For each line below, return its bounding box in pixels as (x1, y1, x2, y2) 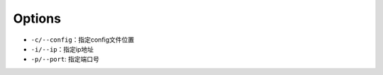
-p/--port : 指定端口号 (30, 55, 99, 64)
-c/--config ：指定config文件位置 (30, 35, 135, 44)
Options (13, 11, 62, 26)
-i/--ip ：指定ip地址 (30, 45, 94, 53)
